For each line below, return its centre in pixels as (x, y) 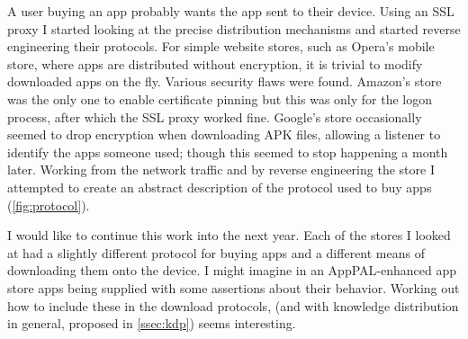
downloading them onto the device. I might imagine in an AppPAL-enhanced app (232, 270)
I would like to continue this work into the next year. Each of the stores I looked (229, 235)
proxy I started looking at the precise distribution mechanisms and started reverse (234, 28)
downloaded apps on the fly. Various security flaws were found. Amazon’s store (225, 81)
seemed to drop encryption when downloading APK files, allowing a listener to (224, 134)
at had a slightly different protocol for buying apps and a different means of (216, 252)
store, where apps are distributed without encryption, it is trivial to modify (215, 63)
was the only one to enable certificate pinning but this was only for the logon (220, 98)
